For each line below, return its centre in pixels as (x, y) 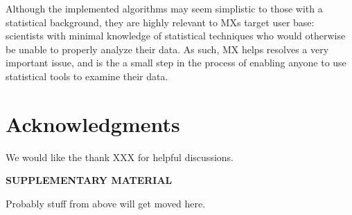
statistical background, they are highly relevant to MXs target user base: (160, 22)
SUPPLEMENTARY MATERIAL (89, 180)
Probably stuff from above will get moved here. (106, 203)
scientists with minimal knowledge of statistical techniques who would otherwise (176, 36)
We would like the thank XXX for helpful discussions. (120, 157)
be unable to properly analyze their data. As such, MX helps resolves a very (167, 49)
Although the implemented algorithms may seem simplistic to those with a (164, 8)
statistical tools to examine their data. (87, 76)
